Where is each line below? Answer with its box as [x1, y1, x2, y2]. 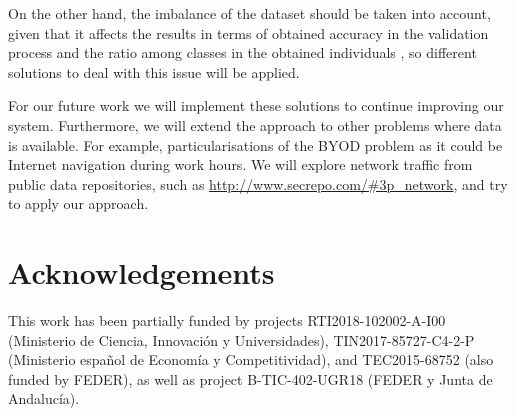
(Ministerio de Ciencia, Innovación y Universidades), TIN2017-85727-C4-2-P [8, 329, 475, 350]
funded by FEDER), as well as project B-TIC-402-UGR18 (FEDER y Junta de [8, 368, 493, 389]
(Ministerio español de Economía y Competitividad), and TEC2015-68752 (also [8, 349, 494, 370]
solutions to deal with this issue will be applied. [8, 61, 300, 82]
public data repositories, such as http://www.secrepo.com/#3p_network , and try [8, 173, 508, 194]
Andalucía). [8, 388, 80, 409]
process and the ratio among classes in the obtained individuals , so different [8, 42, 477, 63]
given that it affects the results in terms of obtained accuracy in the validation [8, 22, 489, 43]
